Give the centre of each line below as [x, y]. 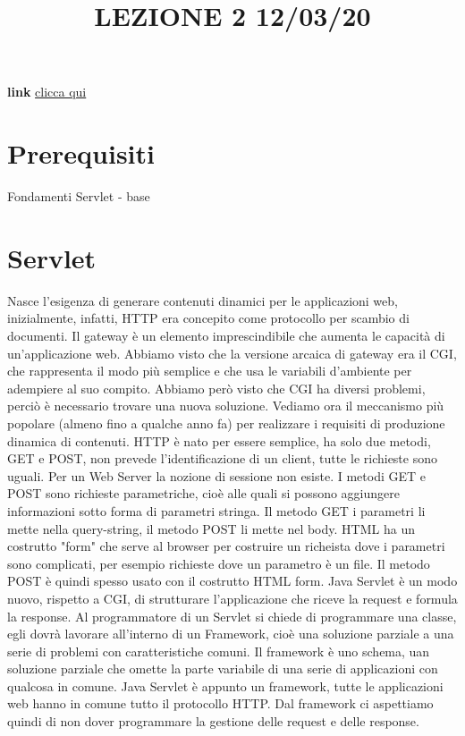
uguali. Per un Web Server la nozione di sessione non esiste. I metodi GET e [217, 475]
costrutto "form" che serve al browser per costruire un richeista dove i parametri [226, 546]
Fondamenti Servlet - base [79, 196]
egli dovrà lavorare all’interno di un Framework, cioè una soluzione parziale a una [231, 634]
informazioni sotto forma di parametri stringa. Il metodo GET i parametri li [216, 510]
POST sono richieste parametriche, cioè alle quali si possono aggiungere [203, 493]
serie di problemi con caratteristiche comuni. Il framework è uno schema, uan [219, 651]
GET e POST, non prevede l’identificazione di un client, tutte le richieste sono [222, 458]
